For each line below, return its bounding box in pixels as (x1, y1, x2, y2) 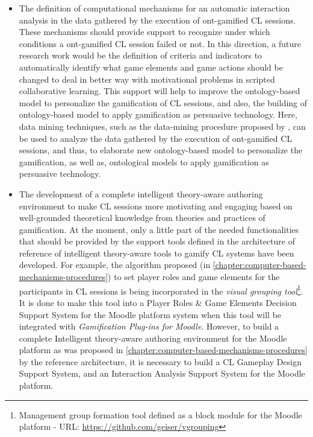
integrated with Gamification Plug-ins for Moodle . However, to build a (19, 320, 279, 333)
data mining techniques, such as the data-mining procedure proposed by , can (19, 120, 306, 132)
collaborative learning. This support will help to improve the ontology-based (19, 85, 300, 97)
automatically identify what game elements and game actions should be (19, 60, 283, 73)
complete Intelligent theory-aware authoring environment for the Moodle (19, 331, 287, 344)
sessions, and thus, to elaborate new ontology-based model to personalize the (19, 144, 303, 156)
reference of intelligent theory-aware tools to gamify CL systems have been (19, 246, 294, 259)
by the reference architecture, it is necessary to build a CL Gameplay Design (19, 355, 302, 368)
